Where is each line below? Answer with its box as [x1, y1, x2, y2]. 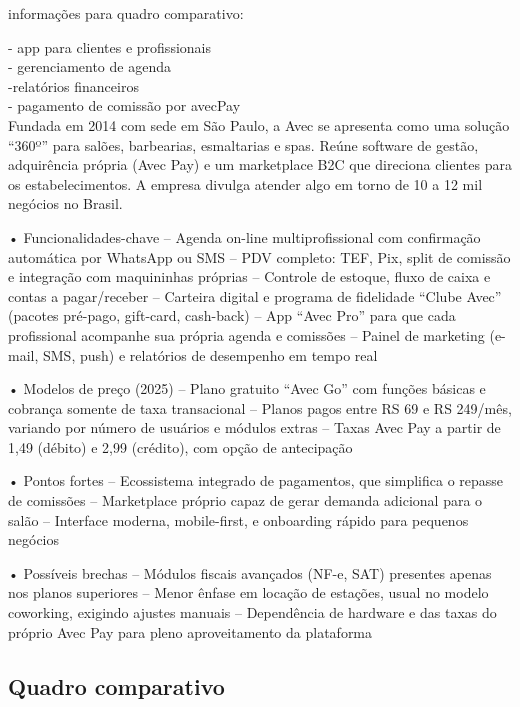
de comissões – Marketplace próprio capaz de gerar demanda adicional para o [8, 490, 483, 511]
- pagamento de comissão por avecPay [8, 95, 241, 116]
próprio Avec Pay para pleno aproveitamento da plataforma [8, 621, 373, 642]
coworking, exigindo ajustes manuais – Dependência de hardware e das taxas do [8, 602, 497, 623]
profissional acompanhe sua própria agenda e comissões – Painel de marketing [8, 324, 485, 345]
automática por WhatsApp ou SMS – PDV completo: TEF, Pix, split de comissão [8, 246, 511, 267]
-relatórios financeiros [8, 75, 139, 96]
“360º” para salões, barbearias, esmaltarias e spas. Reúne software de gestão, [8, 134, 479, 155]
